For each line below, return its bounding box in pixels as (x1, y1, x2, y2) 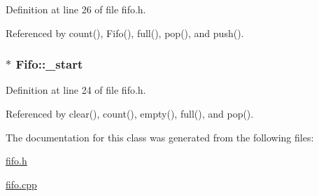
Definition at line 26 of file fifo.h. (6, 2, 146, 16)
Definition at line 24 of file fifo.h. (6, 83, 146, 97)
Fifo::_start (15, 55, 83, 73)
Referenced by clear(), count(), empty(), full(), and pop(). (6, 106, 254, 120)
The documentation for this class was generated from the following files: (6, 129, 314, 144)
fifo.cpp (6, 176, 37, 191)
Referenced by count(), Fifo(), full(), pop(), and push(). (6, 25, 244, 40)
